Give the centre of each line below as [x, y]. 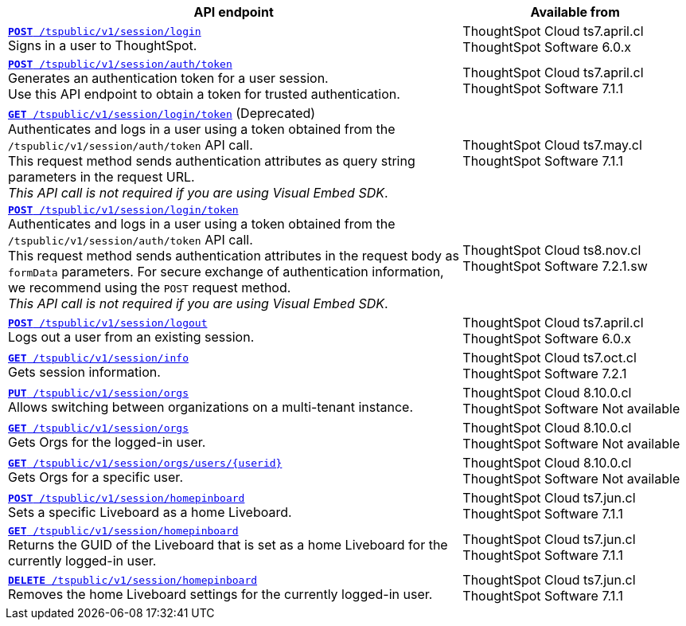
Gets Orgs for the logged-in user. [107, 442]
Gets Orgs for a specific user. [95, 477]
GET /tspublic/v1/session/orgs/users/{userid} [145, 463]
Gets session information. [84, 372]
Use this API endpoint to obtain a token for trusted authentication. [204, 94]
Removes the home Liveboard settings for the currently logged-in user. [220, 594]
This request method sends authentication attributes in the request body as [234, 256]
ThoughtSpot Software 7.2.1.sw [555, 266]
